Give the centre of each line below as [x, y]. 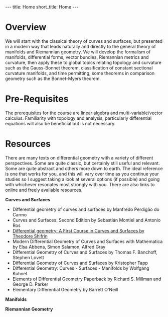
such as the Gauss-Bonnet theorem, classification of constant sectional [79, 68]
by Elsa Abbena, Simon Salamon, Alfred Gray [59, 247]
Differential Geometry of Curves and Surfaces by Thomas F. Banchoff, [85, 252]
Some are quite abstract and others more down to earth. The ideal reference [84, 168]
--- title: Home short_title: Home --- [42, 7]
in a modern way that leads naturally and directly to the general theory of [81, 46]
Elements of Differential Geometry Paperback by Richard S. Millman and [87, 279]
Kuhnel [20, 273]
